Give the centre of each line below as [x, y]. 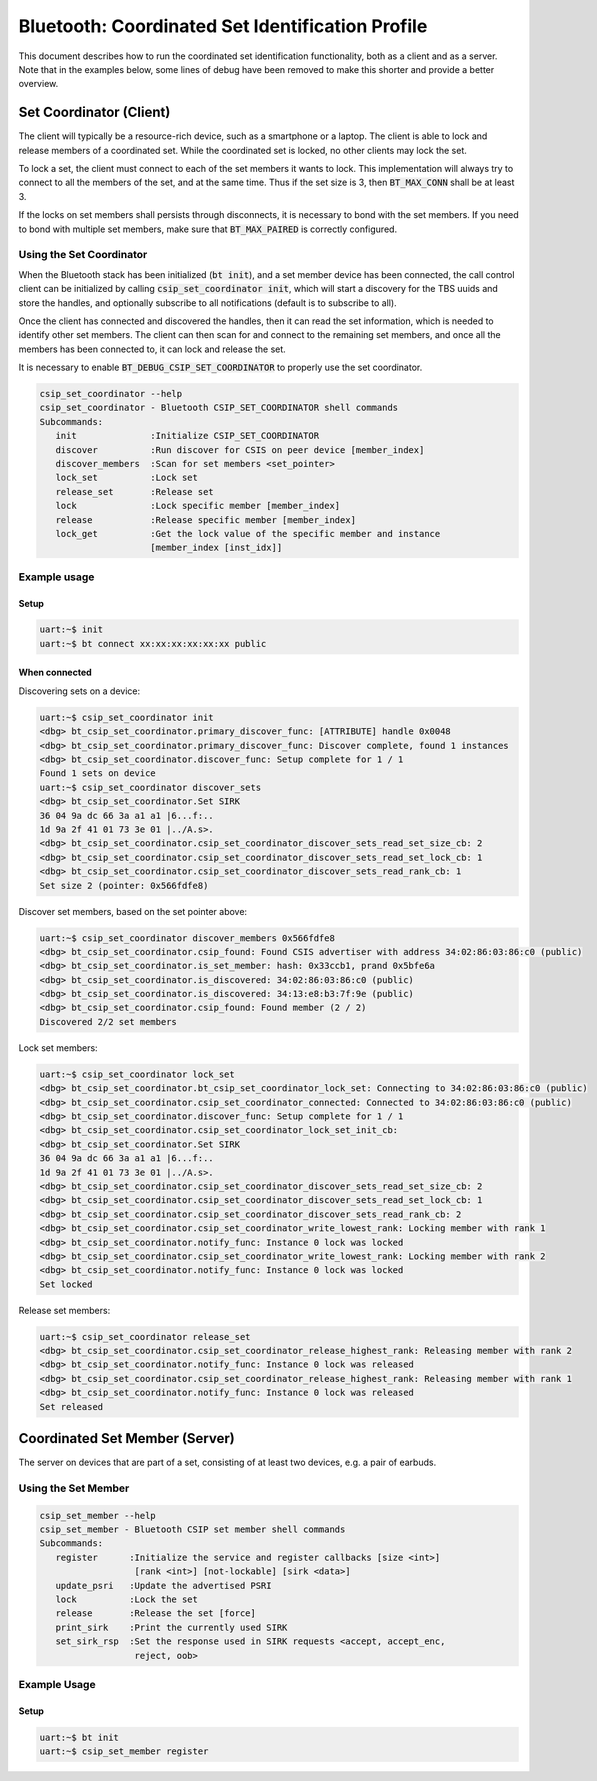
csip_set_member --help [98, 1515]
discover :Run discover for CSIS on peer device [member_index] [240, 449]
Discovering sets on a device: [79, 691]
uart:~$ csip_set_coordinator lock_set [137, 1074]
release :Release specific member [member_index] [206, 519]
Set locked [66, 1284]
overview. [38, 84]
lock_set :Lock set [127, 478]
